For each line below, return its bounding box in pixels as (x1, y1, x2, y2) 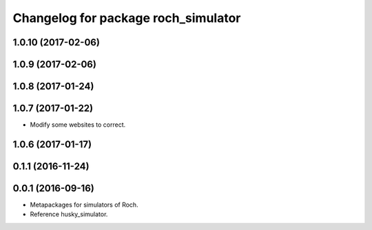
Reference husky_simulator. (30, 210, 108, 218)
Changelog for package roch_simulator (12, 10, 241, 25)
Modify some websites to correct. (30, 121, 126, 129)
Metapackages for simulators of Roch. (30, 200, 138, 209)
